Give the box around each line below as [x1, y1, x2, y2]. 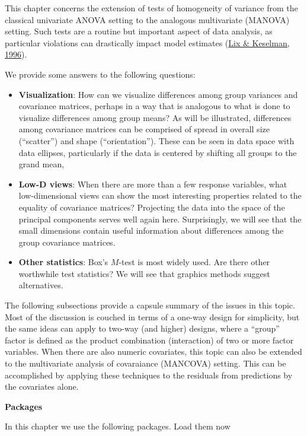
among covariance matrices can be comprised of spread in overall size [18, 123, 270, 135]
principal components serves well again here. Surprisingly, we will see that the [18, 212, 302, 225]
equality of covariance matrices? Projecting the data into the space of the [18, 201, 285, 213]
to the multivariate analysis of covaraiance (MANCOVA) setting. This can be [5, 357, 286, 370]
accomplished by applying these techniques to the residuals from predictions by [5, 368, 293, 381]
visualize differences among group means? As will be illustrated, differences [18, 111, 292, 123]
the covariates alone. [5, 380, 79, 393]
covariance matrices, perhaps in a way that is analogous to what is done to [18, 100, 290, 112]
